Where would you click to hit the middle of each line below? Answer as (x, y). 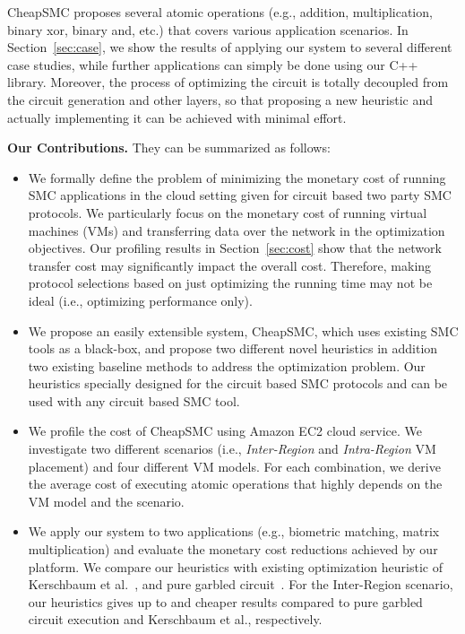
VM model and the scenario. (106, 501)
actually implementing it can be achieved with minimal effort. (177, 117)
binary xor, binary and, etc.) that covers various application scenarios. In (208, 29)
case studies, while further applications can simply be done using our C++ (213, 64)
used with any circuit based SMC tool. (134, 400)
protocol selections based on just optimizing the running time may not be (230, 283)
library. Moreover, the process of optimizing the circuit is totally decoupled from (228, 82)
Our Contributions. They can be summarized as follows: (169, 148)
